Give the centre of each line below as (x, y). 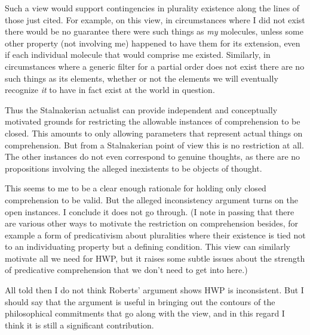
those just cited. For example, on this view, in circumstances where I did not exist (155, 19)
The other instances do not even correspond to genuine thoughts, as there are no (153, 156)
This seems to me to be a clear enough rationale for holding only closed (136, 188)
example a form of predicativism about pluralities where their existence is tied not (155, 235)
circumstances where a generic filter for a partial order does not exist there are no (155, 66)
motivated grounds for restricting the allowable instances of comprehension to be (153, 121)
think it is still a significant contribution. (79, 325)
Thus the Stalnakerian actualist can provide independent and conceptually (141, 109)
